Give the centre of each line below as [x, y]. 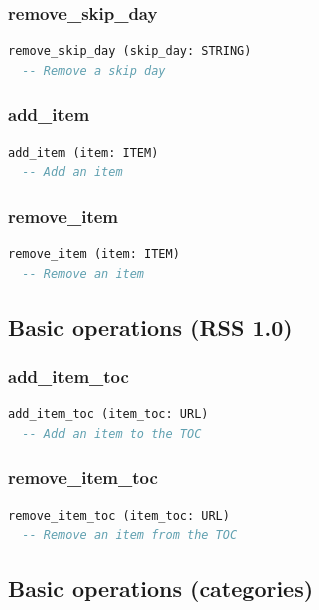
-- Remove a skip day [94, 70]
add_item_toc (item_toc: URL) [108, 414]
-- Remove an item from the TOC [130, 535]
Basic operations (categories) [161, 588]
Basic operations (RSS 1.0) [150, 326]
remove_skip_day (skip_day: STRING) [130, 51]
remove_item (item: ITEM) [94, 254]
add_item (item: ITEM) [83, 152]
